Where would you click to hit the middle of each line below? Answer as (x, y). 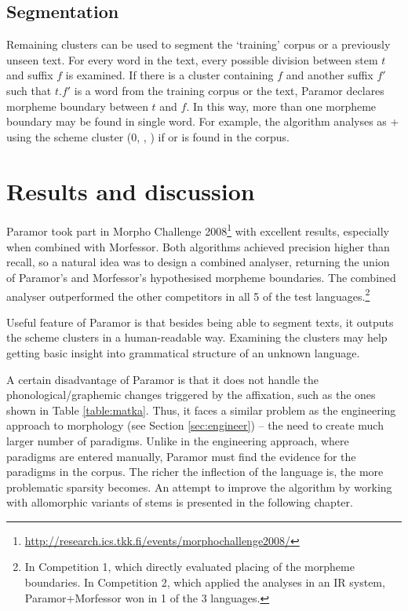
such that (29, 90)
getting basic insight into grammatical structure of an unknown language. (183, 352)
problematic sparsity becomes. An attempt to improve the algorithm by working (199, 487)
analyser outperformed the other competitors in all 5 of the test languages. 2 (188, 295)
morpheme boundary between (77, 106)
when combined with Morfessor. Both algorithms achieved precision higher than (198, 246)
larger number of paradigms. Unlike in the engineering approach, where (178, 440)
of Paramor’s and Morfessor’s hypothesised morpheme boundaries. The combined (201, 277)
